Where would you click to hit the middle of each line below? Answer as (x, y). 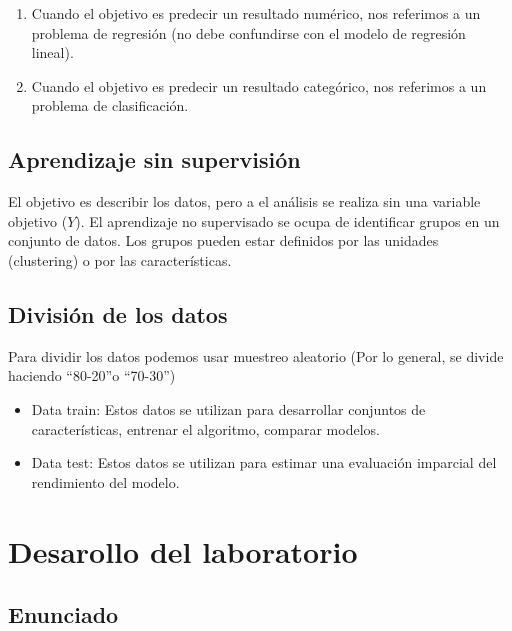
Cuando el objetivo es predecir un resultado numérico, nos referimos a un (256, 13)
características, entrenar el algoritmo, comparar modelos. (205, 428)
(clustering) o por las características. (120, 259)
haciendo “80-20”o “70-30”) (92, 375)
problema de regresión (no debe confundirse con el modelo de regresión (248, 32)
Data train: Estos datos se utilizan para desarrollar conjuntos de (228, 408)
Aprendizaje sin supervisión (154, 159)
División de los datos (118, 313)
